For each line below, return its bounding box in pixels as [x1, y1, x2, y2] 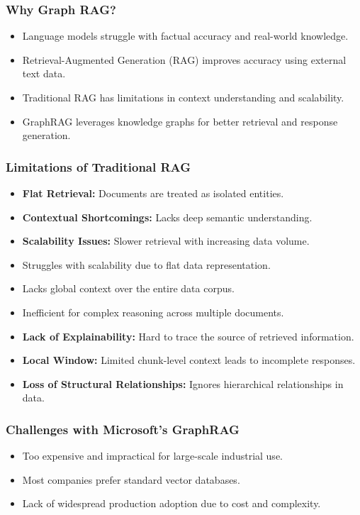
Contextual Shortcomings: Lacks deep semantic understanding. [22, 209, 313, 224]
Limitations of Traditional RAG [6, 157, 191, 175]
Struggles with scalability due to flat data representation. [22, 257, 271, 272]
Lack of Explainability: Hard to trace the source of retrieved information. [22, 328, 354, 343]
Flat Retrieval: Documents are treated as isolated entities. [22, 186, 284, 200]
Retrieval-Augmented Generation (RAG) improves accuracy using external [22, 52, 347, 67]
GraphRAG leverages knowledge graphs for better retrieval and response [22, 113, 338, 128]
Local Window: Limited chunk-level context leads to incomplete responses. [22, 353, 356, 367]
